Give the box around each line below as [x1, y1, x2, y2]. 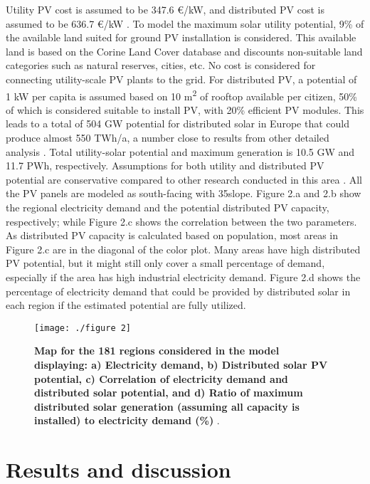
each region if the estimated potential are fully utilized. [6, 298, 246, 312]
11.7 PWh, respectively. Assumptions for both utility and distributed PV [6, 158, 324, 173]
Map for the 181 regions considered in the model [34, 343, 280, 358]
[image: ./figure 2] [34, 322, 132, 333]
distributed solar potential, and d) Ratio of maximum [34, 385, 303, 400]
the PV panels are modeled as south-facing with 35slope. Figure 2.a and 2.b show [6, 186, 361, 201]
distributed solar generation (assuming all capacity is [34, 399, 300, 414]
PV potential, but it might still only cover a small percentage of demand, [6, 256, 325, 270]
